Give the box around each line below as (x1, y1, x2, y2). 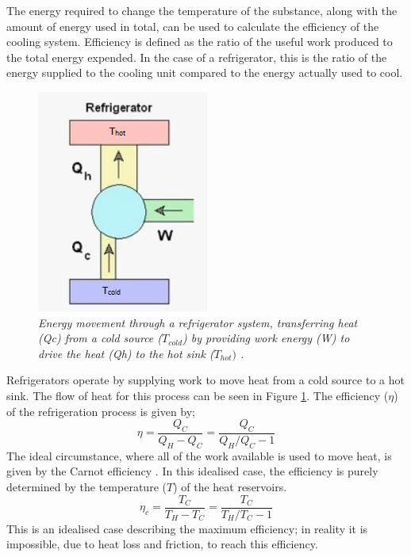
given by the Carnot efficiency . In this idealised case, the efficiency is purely (6, 463, 378, 479)
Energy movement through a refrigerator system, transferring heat (38, 314, 358, 330)
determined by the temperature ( (6, 478, 167, 494)
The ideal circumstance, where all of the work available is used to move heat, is (6, 447, 392, 464)
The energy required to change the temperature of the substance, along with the (6, 2, 398, 18)
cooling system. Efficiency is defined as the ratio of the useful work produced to (6, 33, 393, 50)
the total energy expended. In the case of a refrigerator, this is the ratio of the (6, 48, 387, 65)
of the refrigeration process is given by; (6, 402, 195, 419)
